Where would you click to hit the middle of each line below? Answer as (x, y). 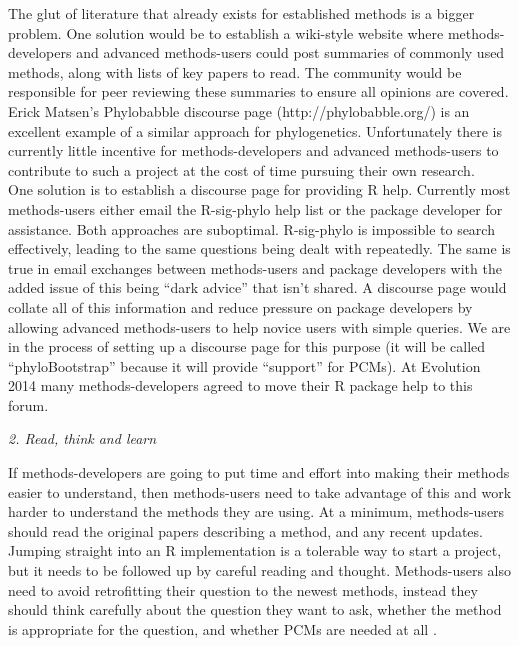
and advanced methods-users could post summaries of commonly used (290, 52)
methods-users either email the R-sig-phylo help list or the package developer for (255, 208)
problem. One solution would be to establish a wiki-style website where (226, 32)
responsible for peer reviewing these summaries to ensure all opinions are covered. (258, 91)
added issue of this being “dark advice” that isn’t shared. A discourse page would (257, 287)
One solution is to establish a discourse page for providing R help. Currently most (259, 189)
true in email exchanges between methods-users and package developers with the (255, 267)
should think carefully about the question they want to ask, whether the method (255, 609)
